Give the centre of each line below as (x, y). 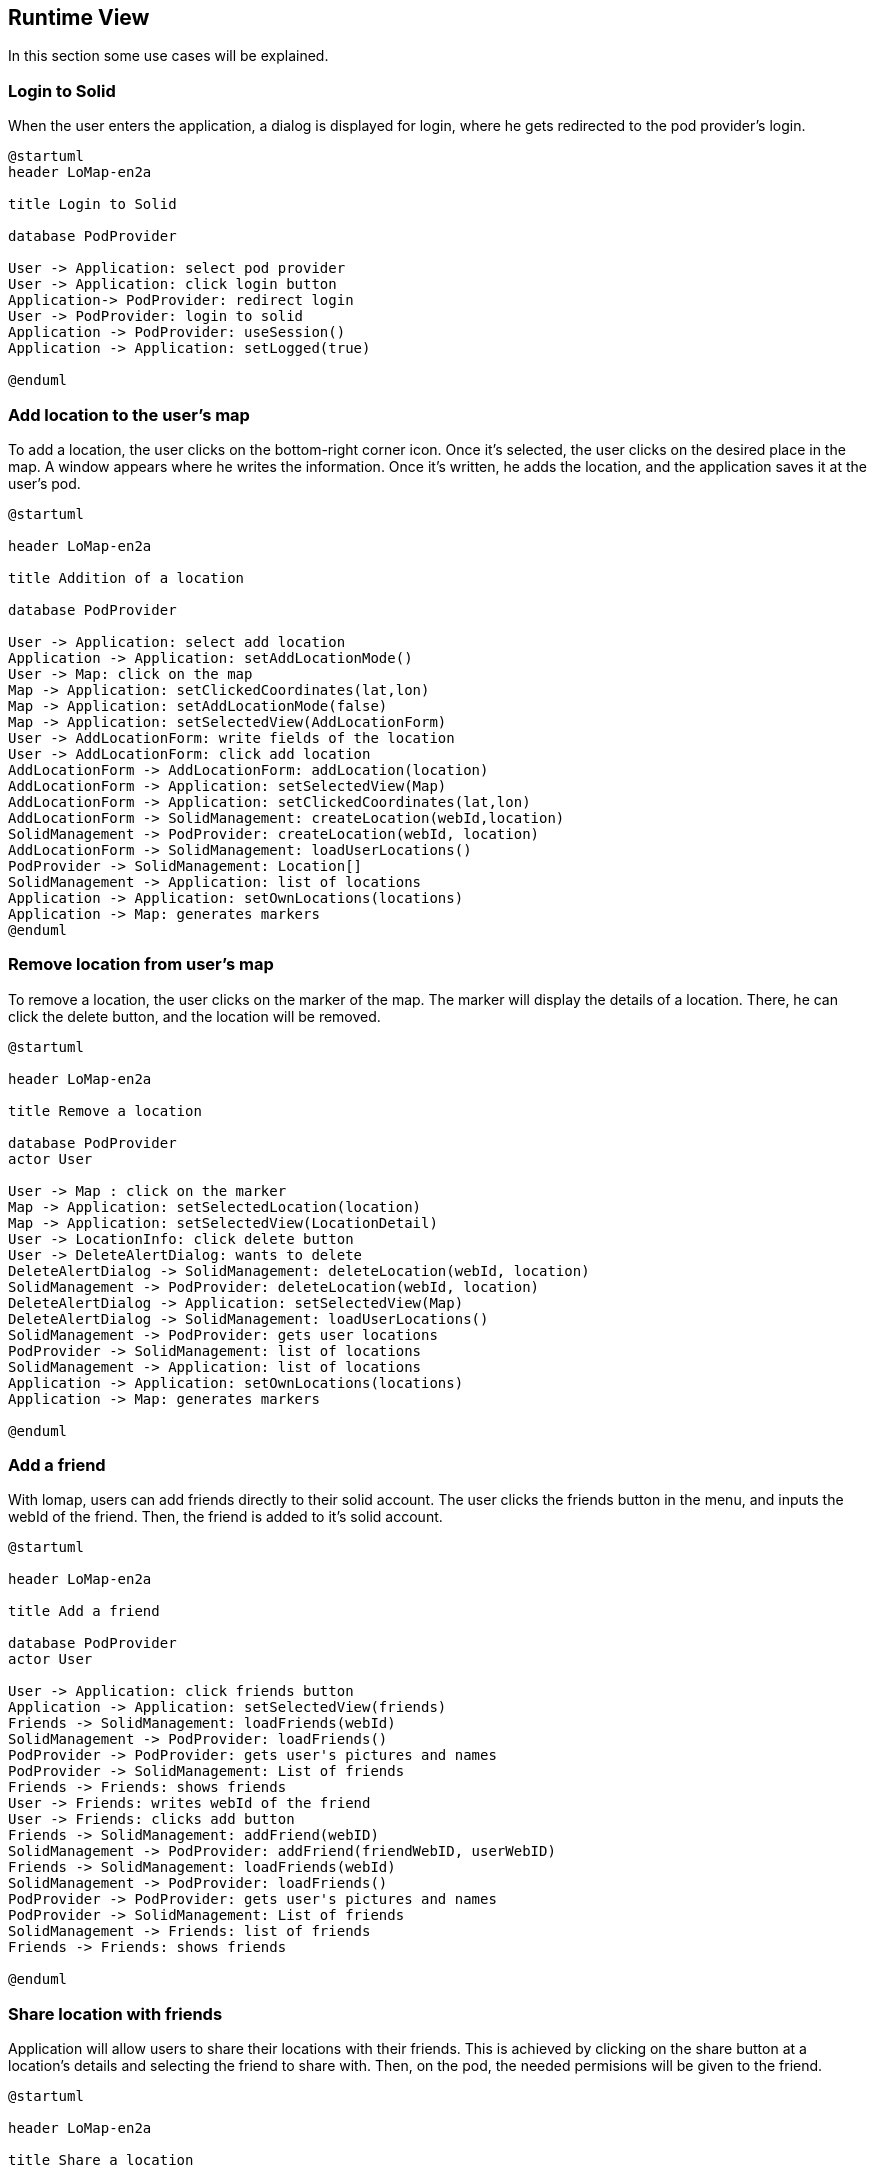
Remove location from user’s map (141, 964)
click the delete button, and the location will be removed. (194, 1016)
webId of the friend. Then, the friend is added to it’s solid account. (225, 1517)
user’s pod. (44, 483)
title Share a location (101, 2160)
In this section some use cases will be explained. (168, 56)
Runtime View (79, 17)
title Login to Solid (92, 204)
